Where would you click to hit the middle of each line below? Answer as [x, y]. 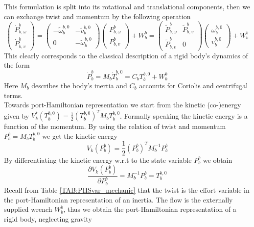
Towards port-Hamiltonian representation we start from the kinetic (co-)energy [123, 105]
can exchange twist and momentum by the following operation [97, 16]
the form [17, 65]
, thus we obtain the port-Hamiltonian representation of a [150, 209]
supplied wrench [28, 209]
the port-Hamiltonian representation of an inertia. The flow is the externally [118, 199]
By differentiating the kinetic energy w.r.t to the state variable [98, 160]
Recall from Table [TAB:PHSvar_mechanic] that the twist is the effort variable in [127, 189]
